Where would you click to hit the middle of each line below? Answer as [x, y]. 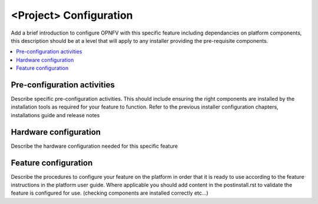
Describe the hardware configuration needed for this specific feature [94, 146]
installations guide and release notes [55, 115]
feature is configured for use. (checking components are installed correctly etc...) [110, 193]
